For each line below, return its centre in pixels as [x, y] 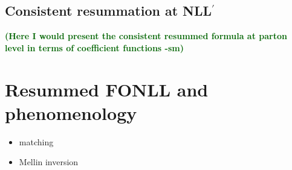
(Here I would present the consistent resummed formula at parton [146, 36]
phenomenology [71, 112]
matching [36, 141]
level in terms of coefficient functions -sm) [94, 47]
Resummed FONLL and [107, 89]
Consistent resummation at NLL [109, 11]
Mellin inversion [49, 162]
